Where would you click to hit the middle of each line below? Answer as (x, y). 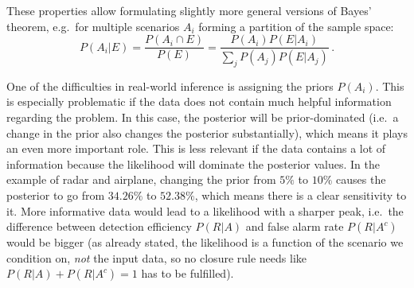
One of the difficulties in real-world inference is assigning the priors (170, 86)
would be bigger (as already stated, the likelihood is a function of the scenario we (205, 242)
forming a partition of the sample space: (296, 26)
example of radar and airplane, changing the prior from (141, 179)
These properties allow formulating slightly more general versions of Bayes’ (189, 10)
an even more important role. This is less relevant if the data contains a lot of (196, 148)
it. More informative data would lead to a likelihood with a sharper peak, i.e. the (205, 210)
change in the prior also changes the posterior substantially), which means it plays (207, 132)
